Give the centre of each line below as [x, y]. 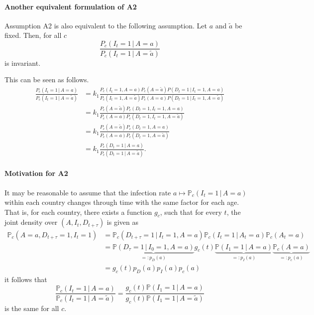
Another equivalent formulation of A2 [71, 6]
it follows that [26, 279]
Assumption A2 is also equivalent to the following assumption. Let [106, 25]
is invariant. [23, 63]
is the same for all [32, 308]
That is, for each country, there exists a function [78, 212]
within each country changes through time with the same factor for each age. [122, 202]
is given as [122, 222]
